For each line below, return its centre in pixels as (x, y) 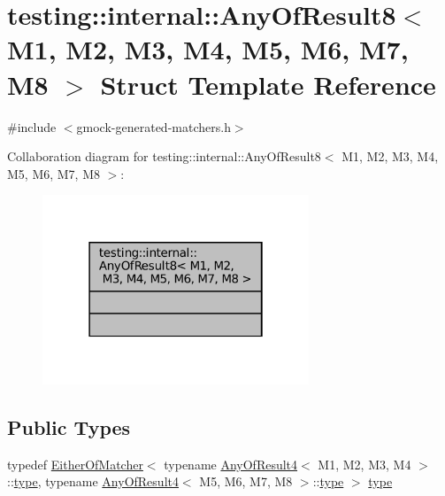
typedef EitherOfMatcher (75, 464)
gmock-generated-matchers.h (153, 126)
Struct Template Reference (268, 84)
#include (32, 126)
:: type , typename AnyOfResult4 (93, 481)
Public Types (69, 426)
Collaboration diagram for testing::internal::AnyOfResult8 (164, 156)
